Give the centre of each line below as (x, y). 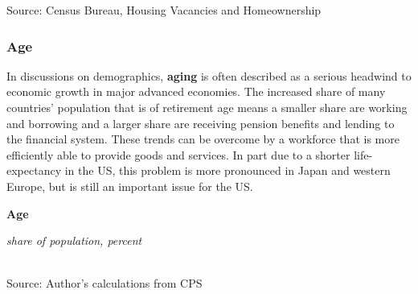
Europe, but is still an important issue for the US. (130, 186)
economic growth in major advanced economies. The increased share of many (196, 91)
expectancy (34, 170)
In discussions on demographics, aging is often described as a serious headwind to (209, 75)
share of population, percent (74, 240)
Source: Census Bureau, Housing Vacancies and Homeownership (164, 10)
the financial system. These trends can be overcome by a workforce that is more (203, 139)
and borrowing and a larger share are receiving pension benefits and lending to (201, 123)
